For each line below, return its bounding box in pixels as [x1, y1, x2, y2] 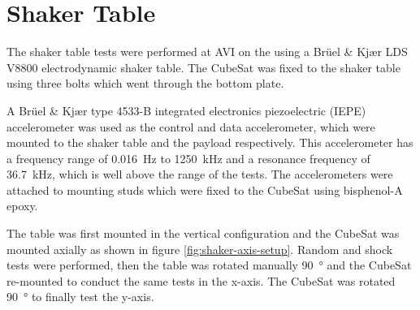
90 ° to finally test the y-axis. [6, 288, 154, 305]
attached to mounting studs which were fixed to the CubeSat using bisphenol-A [6, 181, 403, 198]
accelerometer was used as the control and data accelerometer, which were [6, 118, 375, 135]
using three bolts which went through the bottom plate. [6, 75, 284, 92]
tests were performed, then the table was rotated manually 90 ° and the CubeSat [6, 256, 412, 273]
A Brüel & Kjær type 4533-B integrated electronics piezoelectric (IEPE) [6, 101, 366, 118]
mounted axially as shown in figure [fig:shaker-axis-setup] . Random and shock [6, 240, 393, 257]
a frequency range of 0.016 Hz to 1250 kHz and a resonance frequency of [6, 149, 370, 166]
